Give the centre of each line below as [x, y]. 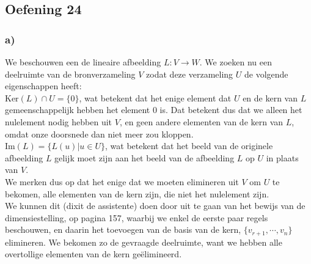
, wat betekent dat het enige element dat [155, 97]
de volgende [266, 74]
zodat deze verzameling [190, 74]
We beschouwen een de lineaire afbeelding [83, 62]
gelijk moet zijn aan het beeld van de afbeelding [145, 157]
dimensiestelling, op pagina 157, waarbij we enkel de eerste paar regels [137, 217]
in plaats [282, 157]
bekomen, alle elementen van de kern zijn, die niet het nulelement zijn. [137, 193]
